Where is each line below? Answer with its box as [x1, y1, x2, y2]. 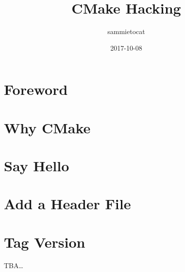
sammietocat [107, 26, 145, 36]
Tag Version [4, 232, 85, 252]
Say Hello [4, 156, 69, 176]
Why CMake [4, 117, 91, 137]
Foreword [4, 79, 68, 99]
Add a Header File [4, 194, 131, 214]
